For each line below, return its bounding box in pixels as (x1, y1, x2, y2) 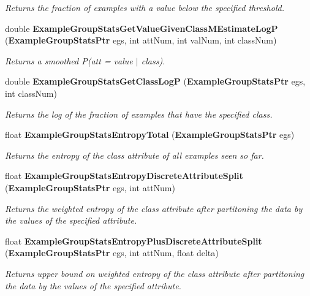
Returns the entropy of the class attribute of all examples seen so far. (5, 148, 264, 161)
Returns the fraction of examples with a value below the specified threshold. (5, 1, 284, 13)
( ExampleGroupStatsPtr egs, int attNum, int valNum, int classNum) (5, 34, 277, 47)
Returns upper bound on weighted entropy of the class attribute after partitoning (5, 267, 304, 279)
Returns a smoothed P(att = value (5, 54, 133, 67)
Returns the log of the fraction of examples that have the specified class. (5, 107, 273, 120)
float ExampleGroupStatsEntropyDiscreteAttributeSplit (5, 169, 243, 182)
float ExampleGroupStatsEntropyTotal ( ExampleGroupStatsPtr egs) (5, 128, 295, 141)
